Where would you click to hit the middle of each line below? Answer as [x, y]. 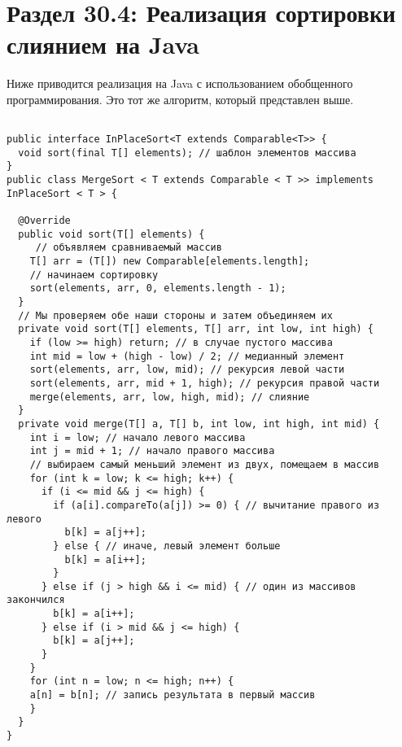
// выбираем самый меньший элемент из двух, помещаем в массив [205, 464]
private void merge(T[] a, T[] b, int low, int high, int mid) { [199, 424]
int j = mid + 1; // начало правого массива [152, 451]
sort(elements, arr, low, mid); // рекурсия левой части [187, 370]
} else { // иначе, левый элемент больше [167, 546]
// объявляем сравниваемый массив [129, 248]
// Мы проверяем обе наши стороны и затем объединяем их [175, 315]
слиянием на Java [103, 44]
